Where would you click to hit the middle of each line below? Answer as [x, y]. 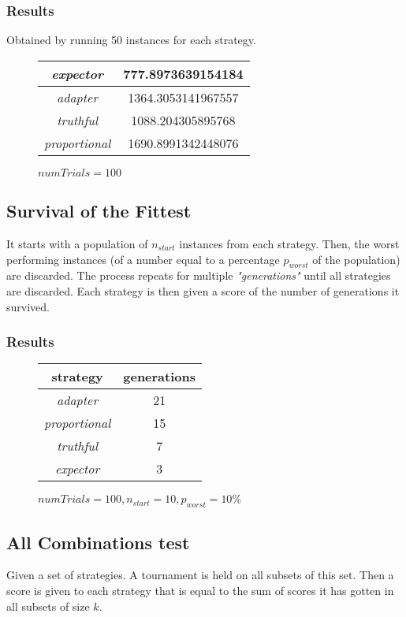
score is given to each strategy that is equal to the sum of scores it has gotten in [200, 590]
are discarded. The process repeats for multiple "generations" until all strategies [199, 275]
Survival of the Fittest [99, 211]
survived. [28, 306]
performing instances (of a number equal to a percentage [143, 259]
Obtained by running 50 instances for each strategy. [131, 40]
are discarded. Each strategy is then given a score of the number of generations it [203, 291]
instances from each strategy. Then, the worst [289, 244]
